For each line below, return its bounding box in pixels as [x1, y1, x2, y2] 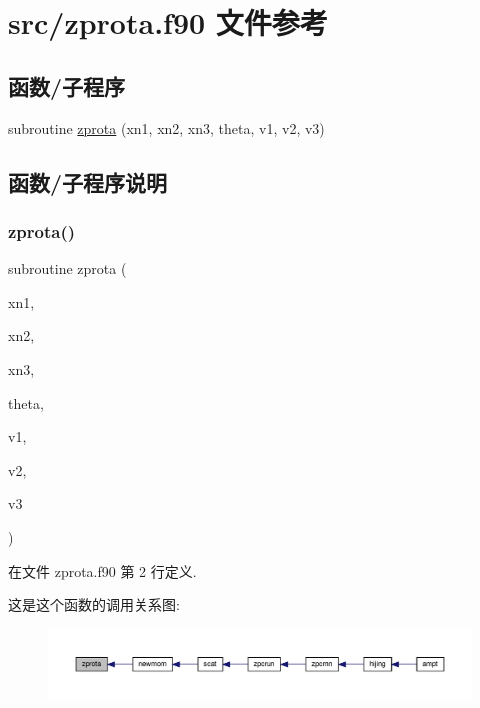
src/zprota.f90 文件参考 [8, 2, 328, 43]
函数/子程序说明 [8, 166, 168, 197]
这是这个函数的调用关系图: [8, 594, 180, 615]
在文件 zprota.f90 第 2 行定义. [8, 560, 197, 581]
